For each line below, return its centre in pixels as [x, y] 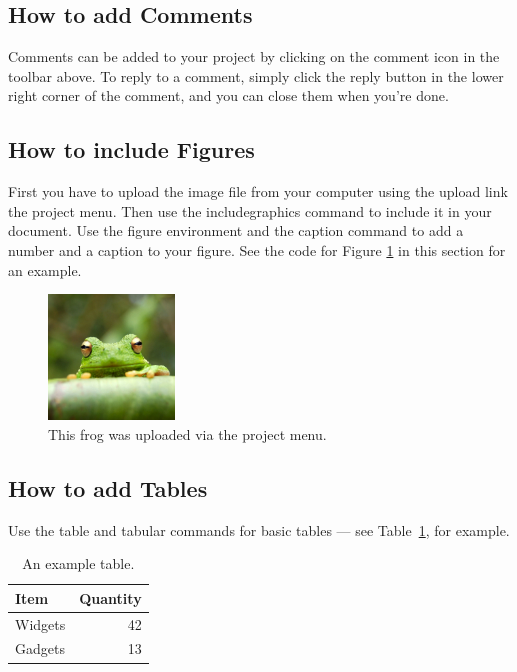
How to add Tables [108, 487]
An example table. [78, 563]
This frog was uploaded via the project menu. [187, 433]
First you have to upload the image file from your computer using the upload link [258, 191]
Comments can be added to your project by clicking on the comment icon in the [254, 56]
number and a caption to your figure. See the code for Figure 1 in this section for [257, 249]
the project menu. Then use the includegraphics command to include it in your [250, 210]
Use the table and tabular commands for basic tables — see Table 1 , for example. [259, 529]
